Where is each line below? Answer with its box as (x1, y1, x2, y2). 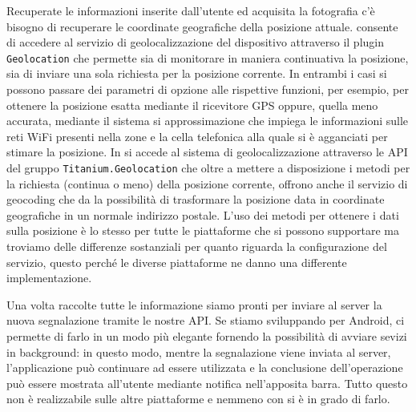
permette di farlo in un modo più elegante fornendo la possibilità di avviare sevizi (6, 328, 407, 344)
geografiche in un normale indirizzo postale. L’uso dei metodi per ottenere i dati (6, 206, 399, 223)
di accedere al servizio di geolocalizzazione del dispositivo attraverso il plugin (6, 34, 385, 50)
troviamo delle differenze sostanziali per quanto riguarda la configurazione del (6, 238, 387, 255)
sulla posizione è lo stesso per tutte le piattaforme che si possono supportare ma (6, 222, 400, 239)
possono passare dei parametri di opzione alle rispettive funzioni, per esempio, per (6, 81, 409, 98)
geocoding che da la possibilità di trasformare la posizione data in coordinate (6, 191, 385, 208)
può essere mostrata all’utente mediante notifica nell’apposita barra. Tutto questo (6, 374, 408, 391)
